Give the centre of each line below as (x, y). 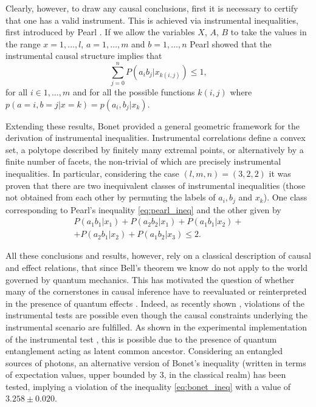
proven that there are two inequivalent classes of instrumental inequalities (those (156, 185)
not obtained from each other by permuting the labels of (111, 197)
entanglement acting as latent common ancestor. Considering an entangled (144, 351)
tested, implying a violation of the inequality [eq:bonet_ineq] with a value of (148, 386)
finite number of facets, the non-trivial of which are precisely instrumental (143, 161)
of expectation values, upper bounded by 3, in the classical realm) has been (146, 375)
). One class (285, 197)
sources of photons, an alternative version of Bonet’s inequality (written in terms (156, 362)
